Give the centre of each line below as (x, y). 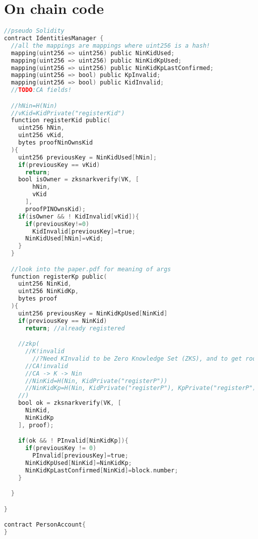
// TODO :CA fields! (41, 90)
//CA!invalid (46, 366)
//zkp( (29, 344)
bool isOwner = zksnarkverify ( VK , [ (79, 180)
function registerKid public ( (61, 120)
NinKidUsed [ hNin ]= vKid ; (64, 239)
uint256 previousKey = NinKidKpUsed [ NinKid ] (93, 313)
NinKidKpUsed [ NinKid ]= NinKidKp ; (78, 463)
